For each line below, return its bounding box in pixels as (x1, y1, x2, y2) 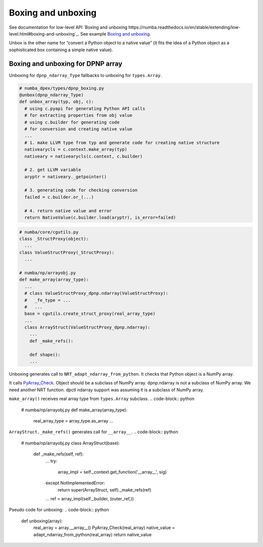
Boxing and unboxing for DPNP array (9, 59, 123, 68)
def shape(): (29, 352, 61, 357)
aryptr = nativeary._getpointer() (24, 174, 107, 180)
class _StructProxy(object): (19, 236, 89, 241)
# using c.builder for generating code (24, 119, 120, 125)
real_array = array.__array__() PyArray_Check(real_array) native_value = (33, 525, 175, 530)
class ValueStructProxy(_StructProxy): (19, 250, 114, 255)
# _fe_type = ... (24, 297, 71, 303)
